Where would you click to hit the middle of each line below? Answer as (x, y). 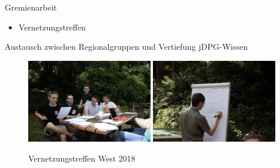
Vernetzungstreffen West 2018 (82, 158)
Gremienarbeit (31, 7)
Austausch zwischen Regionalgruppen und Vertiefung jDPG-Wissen (126, 47)
